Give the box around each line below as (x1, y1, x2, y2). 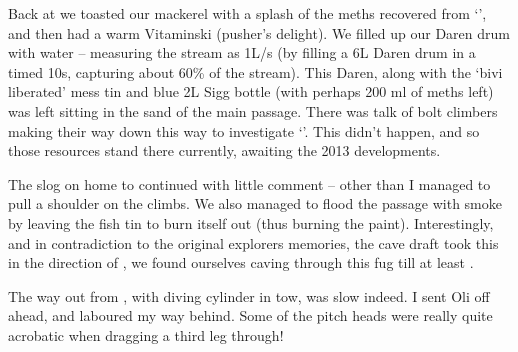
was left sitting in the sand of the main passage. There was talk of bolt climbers (8, 100, 498, 121)
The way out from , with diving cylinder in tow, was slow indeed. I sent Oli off (8, 285, 490, 306)
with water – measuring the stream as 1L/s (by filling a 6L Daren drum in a (8, 42, 476, 63)
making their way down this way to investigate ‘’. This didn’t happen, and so (8, 120, 480, 141)
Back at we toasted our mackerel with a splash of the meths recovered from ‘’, (8, 3, 487, 23)
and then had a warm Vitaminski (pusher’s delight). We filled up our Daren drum (8, 22, 510, 43)
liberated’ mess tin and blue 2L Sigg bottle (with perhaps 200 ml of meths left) (8, 81, 494, 102)
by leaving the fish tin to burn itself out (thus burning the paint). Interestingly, (8, 212, 494, 233)
